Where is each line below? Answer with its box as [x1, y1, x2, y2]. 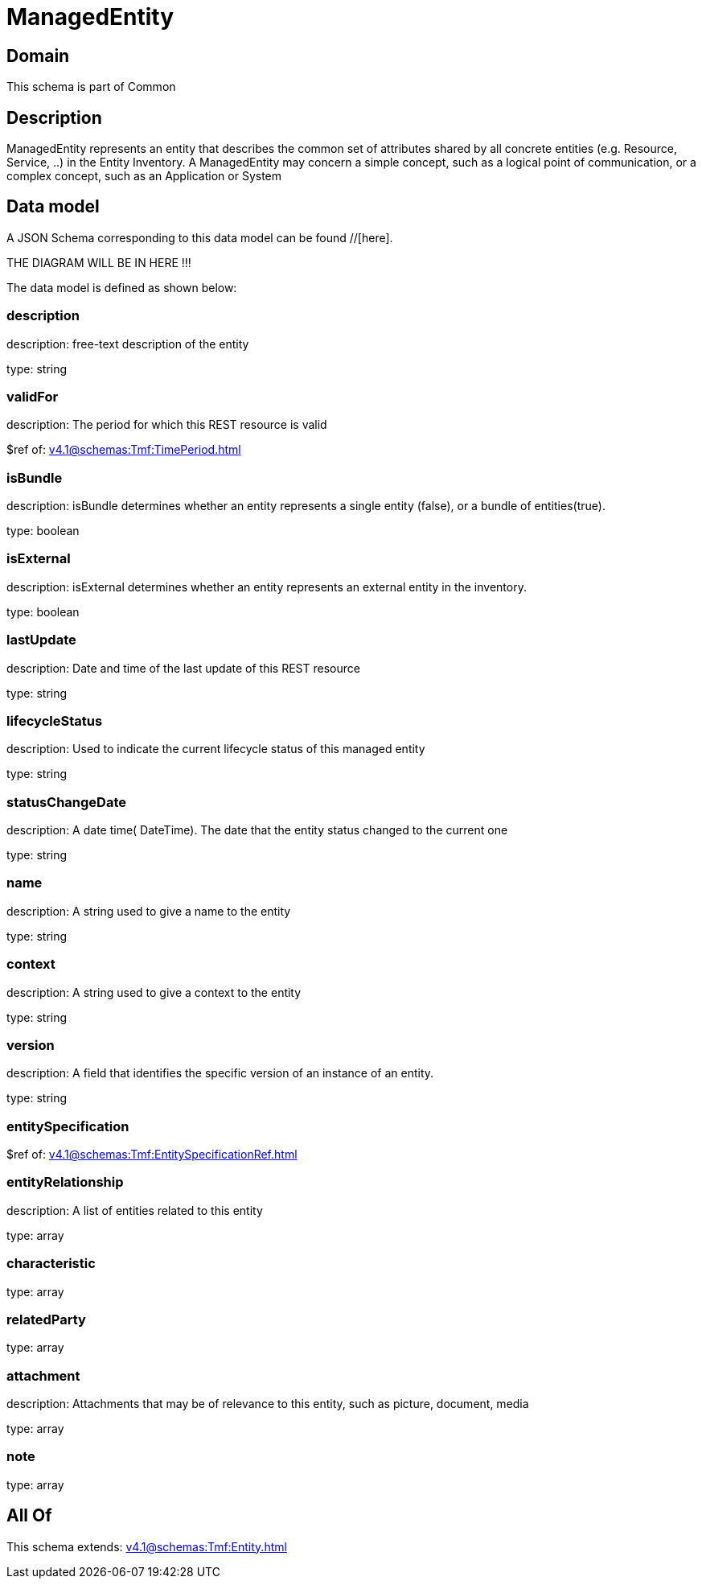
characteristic [6, 1255, 96, 1272]
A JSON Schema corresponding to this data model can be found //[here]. [6, 230, 393, 245]
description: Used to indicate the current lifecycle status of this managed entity [6, 742, 425, 756]
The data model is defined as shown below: [6, 280, 237, 294]
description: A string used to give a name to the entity [6, 904, 291, 918]
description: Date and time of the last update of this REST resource [6, 661, 360, 675]
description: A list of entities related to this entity [6, 1203, 263, 1217]
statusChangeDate [6, 793, 127, 810]
